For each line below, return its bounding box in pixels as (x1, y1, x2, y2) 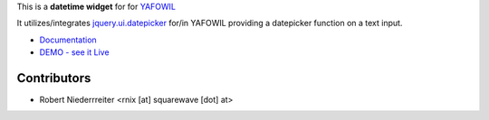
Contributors (16, 70, 91, 86)
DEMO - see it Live (39, 47, 110, 58)
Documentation (39, 34, 97, 45)
